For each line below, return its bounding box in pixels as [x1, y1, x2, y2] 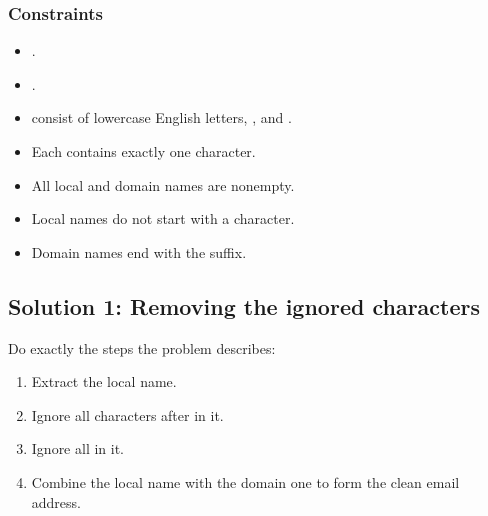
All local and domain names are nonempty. [31, 174, 295, 195]
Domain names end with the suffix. [31, 241, 247, 262]
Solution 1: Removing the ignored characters [8, 290, 480, 321]
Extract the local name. [31, 371, 177, 392]
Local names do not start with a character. [31, 208, 295, 229]
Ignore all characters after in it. [31, 404, 224, 425]
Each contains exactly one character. [31, 141, 256, 161]
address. [31, 491, 81, 512]
